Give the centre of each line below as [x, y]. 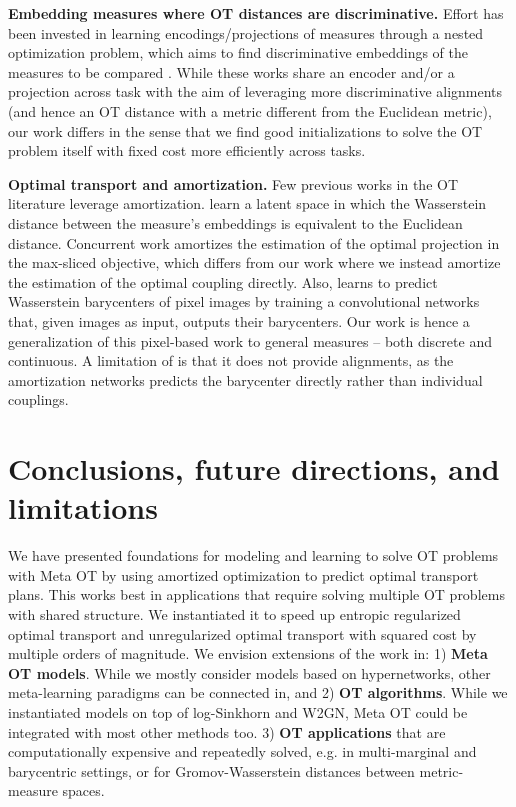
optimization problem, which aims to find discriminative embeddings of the [238, 52]
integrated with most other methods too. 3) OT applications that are [227, 731]
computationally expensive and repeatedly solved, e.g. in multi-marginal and [242, 751]
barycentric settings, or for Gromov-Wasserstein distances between [211, 770]
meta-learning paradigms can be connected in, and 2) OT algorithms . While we [258, 692]
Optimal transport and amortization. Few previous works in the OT [233, 183]
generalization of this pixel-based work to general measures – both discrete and [250, 340]
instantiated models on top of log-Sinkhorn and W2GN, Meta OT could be [238, 711]
